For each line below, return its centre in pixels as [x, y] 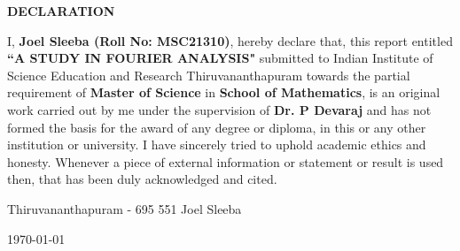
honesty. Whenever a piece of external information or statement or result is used [226, 161]
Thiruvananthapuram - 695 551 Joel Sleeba [125, 208]
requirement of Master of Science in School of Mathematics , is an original [224, 92]
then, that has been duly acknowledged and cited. [142, 179]
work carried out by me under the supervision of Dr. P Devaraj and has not [219, 109]
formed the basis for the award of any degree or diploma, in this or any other [217, 127]
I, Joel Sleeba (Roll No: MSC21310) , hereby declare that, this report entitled [230, 40]
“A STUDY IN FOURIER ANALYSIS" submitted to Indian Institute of [220, 58]
